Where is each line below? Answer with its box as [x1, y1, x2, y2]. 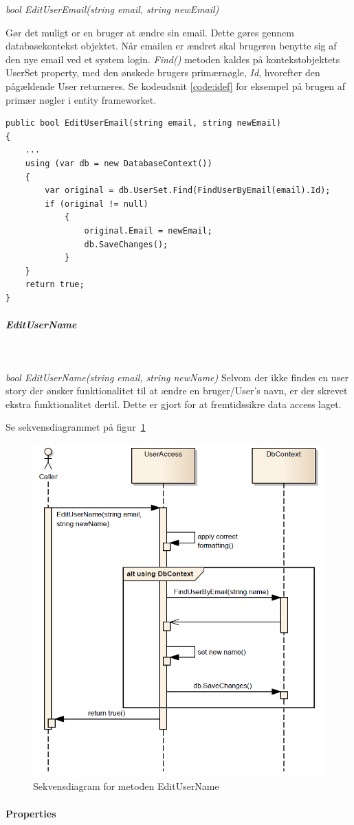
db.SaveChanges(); [84, 239, 168, 249]
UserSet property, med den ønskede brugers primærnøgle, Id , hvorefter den [5, 65, 320, 80]
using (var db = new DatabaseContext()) [25, 158, 212, 168]
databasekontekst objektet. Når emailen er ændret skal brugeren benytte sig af [5, 38, 337, 53]
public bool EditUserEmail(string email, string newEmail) [5, 118, 281, 128]
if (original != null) [45, 199, 148, 209]
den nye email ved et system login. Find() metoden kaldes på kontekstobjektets [5, 52, 340, 66]
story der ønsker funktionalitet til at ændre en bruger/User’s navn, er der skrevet [5, 383, 348, 398]
